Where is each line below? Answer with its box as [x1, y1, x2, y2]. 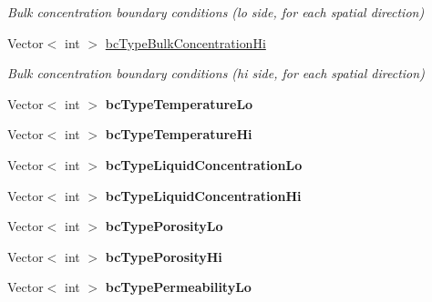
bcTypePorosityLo [105, 216, 223, 236]
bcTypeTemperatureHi [105, 125, 252, 144]
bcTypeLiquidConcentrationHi [105, 186, 302, 205]
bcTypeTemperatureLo [105, 94, 253, 113]
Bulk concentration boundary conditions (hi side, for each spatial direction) [7, 64, 425, 83]
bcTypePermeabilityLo [105, 277, 252, 297]
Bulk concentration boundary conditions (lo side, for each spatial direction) [7, 3, 425, 21]
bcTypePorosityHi [105, 247, 222, 266]
